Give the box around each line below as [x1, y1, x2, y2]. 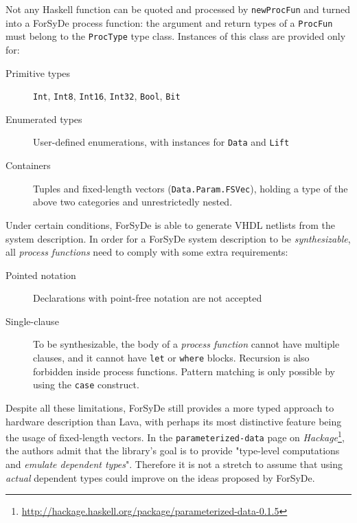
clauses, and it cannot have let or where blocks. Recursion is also [33, 350, 310, 365]
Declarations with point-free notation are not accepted [33, 291, 262, 305]
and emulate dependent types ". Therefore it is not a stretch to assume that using [5, 457, 343, 471]
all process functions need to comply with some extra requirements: [5, 245, 288, 259]
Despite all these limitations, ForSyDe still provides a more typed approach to [5, 400, 334, 414]
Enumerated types [5, 111, 82, 126]
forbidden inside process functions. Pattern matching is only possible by [33, 364, 335, 378]
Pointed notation [5, 267, 76, 282]
